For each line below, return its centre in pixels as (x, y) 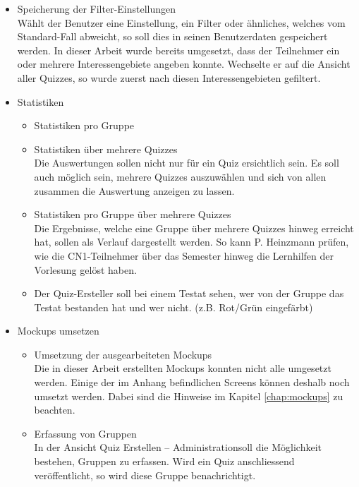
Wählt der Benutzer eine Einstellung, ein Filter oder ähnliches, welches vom (181, 22)
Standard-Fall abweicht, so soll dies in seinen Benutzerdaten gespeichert (172, 36)
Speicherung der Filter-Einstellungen (97, 8)
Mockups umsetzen (58, 331)
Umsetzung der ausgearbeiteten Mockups (123, 354)
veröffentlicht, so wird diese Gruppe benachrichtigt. (145, 475)
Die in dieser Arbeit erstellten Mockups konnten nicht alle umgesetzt (183, 368)
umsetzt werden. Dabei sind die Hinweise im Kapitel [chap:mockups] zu (189, 396)
